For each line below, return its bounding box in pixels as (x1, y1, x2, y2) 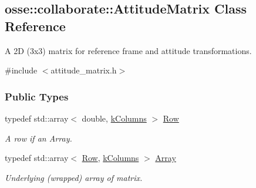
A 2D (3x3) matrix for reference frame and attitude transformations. (5, 44, 252, 56)
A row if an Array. (5, 132, 72, 144)
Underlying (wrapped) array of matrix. (5, 171, 143, 183)
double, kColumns (82, 112, 147, 124)
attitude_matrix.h (50, 64, 117, 76)
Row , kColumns (82, 152, 139, 164)
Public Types (5, 89, 69, 103)
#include (5, 64, 38, 76)
